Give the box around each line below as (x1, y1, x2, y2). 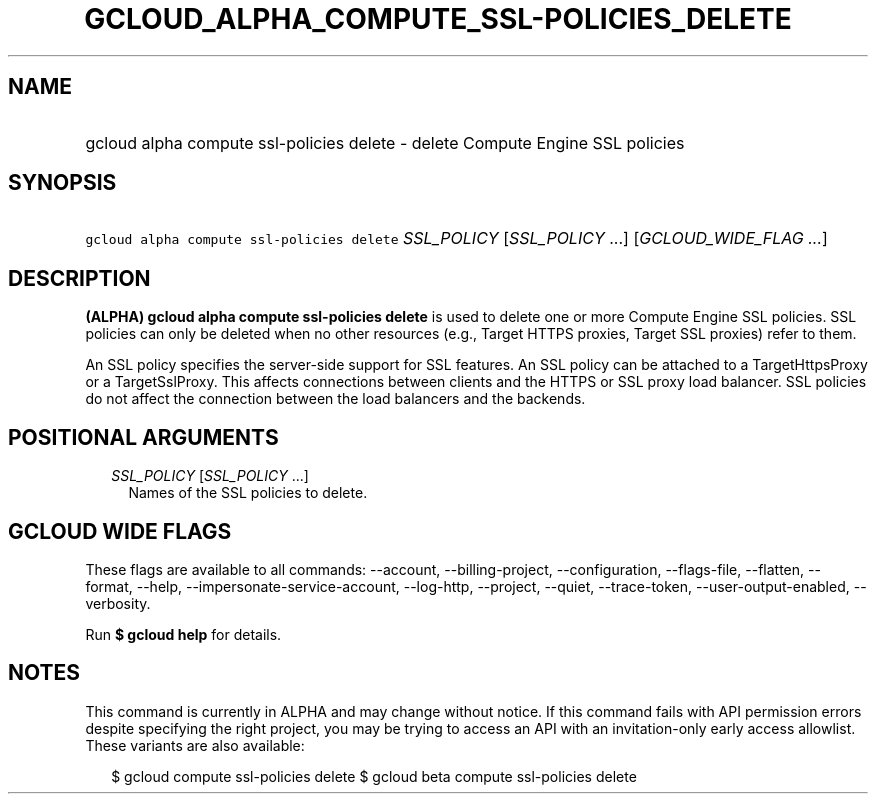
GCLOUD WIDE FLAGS (8, 518, 232, 544)
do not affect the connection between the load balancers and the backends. (85, 390, 586, 408)
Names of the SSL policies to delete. (128, 484, 368, 502)
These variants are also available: (85, 736, 305, 754)
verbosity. (85, 594, 151, 612)
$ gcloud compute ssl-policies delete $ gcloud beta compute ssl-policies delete (111, 767, 637, 785)
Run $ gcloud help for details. (85, 625, 282, 643)
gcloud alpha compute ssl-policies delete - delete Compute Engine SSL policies (85, 132, 685, 153)
